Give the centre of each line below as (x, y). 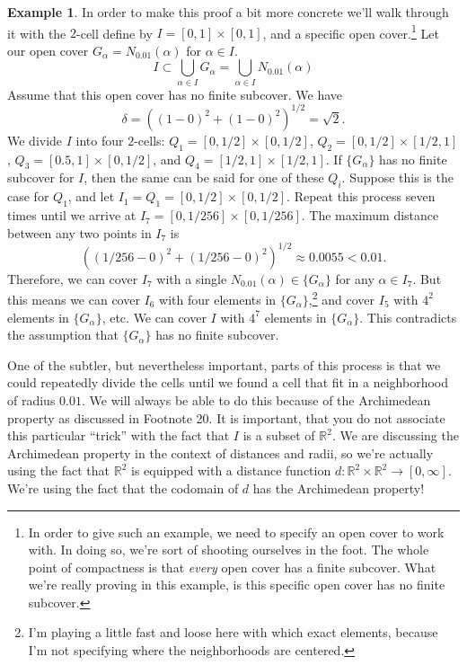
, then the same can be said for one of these (204, 177)
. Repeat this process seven (361, 196)
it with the (37, 33)
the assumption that (63, 335)
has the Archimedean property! (339, 488)
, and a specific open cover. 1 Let (351, 31)
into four (100, 140)
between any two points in (79, 232)
